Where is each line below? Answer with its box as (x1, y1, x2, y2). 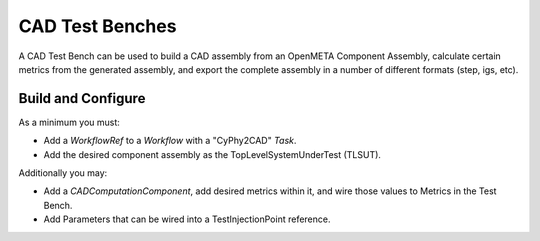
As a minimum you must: (18, 116, 120, 128)
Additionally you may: (18, 167, 108, 179)
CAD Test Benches (18, 15, 177, 37)
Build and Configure (18, 90, 146, 107)
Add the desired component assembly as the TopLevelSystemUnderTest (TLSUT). (43, 148, 382, 160)
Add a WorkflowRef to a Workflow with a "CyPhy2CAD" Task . (43, 135, 297, 147)
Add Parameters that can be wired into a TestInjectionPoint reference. (43, 213, 331, 225)
